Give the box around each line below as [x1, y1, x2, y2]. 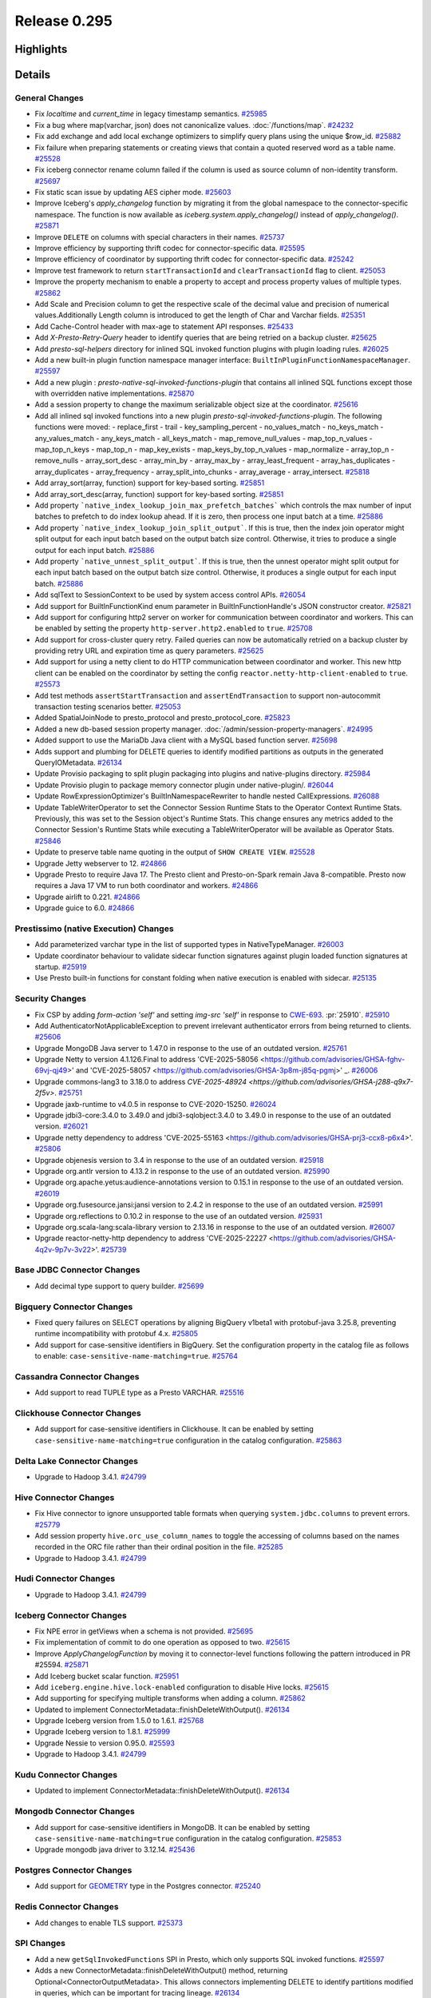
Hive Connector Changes [14, 1491, 115, 1502]
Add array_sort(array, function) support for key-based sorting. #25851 [34, 478, 265, 488]
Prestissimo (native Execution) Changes [14, 923, 175, 934]
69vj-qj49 [34, 1065, 68, 1075]
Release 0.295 [14, 12, 113, 30]
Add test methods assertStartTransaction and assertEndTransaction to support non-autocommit [34, 691, 381, 700]
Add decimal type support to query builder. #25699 [34, 1281, 204, 1291]
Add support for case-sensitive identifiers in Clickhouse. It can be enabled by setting [34, 1424, 314, 1434]
